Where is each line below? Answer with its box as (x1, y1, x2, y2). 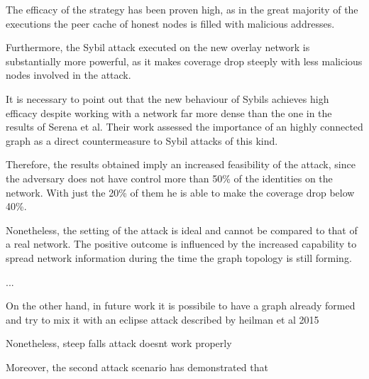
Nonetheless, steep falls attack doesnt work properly (6, 336, 232, 351)
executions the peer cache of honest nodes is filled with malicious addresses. (6, 16, 335, 31)
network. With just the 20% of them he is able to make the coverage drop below (6, 185, 355, 199)
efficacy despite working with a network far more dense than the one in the (6, 105, 332, 120)
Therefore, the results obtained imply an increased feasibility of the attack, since (6, 157, 356, 172)
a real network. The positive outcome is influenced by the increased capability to (6, 236, 357, 251)
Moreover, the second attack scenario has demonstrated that (6, 359, 268, 374)
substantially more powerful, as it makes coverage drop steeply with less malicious (6, 53, 363, 68)
